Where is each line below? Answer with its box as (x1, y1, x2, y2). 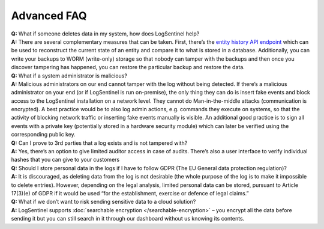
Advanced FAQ (11, 9, 87, 22)
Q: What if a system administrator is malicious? (11, 72, 127, 79)
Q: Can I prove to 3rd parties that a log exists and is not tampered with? (11, 139, 188, 147)
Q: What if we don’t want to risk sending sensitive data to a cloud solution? (11, 198, 196, 206)
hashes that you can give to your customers (11, 156, 120, 163)
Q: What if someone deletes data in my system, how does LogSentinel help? (11, 30, 200, 37)
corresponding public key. (11, 131, 76, 138)
